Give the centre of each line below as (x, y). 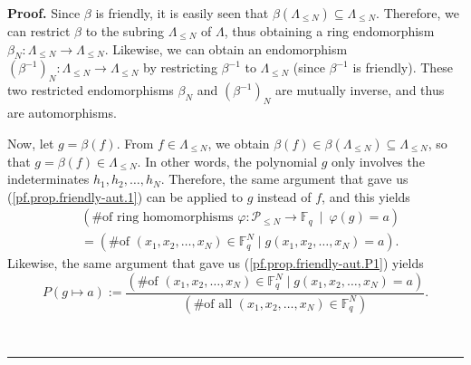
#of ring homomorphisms (163, 218)
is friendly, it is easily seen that (182, 13)
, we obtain (239, 143)
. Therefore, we (418, 13)
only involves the (378, 161)
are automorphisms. (62, 112)
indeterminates (48, 179)
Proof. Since (44, 13)
